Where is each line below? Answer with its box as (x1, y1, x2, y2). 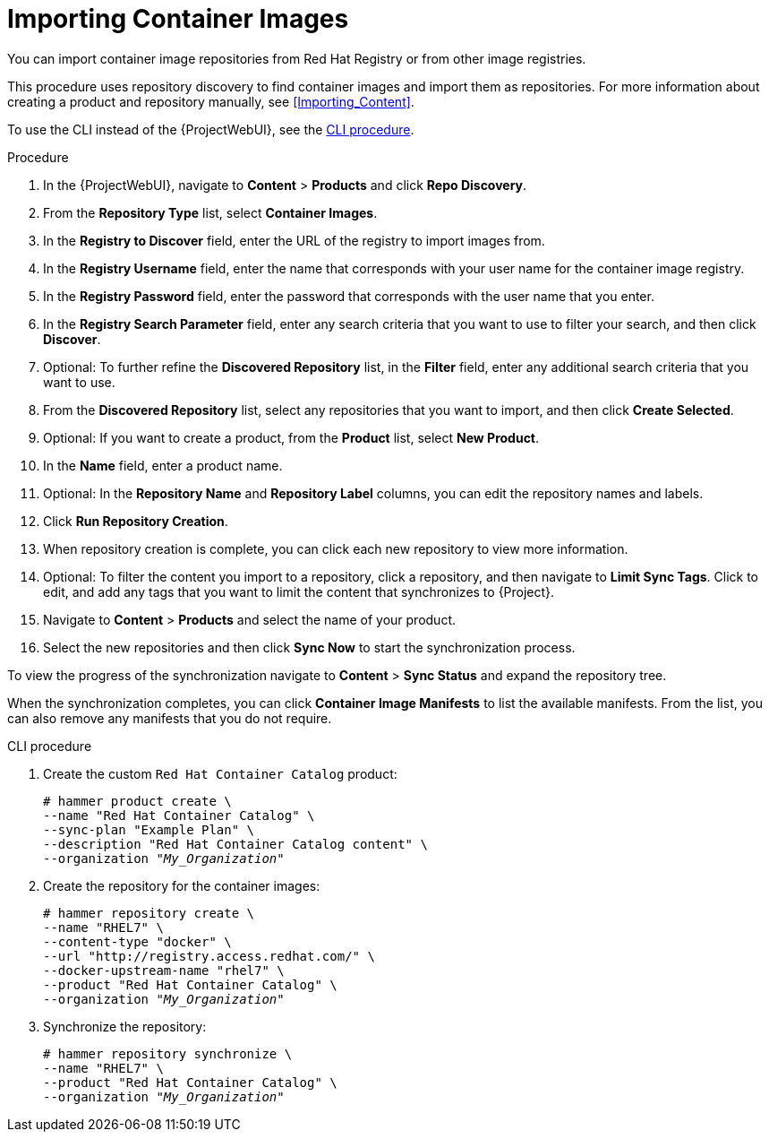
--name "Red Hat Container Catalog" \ (43, 807, 315, 823)
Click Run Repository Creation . (43, 513, 228, 529)
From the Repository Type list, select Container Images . (43, 204, 378, 220)
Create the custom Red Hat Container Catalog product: (43, 765, 397, 781)
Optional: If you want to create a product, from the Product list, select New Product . (43, 429, 540, 445)
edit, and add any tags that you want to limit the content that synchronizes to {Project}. (43, 583, 555, 600)
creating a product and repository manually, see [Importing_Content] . (7, 93, 414, 109)
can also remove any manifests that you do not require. (7, 710, 332, 726)
